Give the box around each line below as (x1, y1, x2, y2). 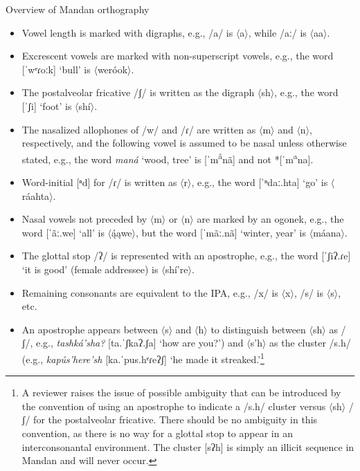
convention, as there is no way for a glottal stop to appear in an (21, 425, 293, 440)
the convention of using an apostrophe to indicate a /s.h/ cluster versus (21, 398, 326, 413)
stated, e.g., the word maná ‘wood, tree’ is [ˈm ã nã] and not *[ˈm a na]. (21, 149, 314, 166)
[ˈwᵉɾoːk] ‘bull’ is (21, 62, 91, 76)
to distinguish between (210, 322, 306, 336)
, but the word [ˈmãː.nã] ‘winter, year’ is (136, 225, 307, 239)
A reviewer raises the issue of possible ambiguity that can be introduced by (21, 385, 341, 400)
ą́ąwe (111, 225, 132, 239)
